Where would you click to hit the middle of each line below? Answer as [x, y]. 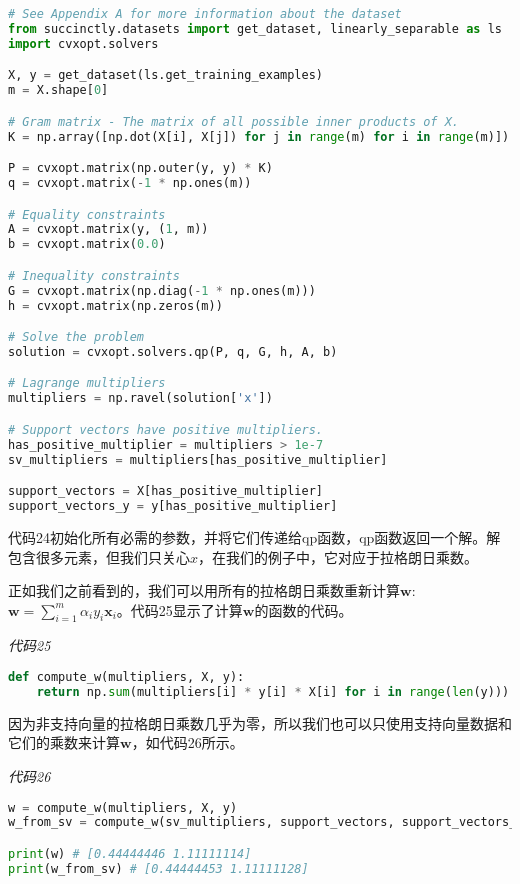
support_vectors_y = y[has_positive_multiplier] [173, 506]
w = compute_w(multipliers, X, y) [123, 807]
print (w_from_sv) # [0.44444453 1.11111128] [158, 868]
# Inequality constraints [94, 275]
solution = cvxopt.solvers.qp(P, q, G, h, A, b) [173, 351]
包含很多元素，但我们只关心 [99, 556]
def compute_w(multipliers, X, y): [126, 677]
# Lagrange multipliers [87, 383]
